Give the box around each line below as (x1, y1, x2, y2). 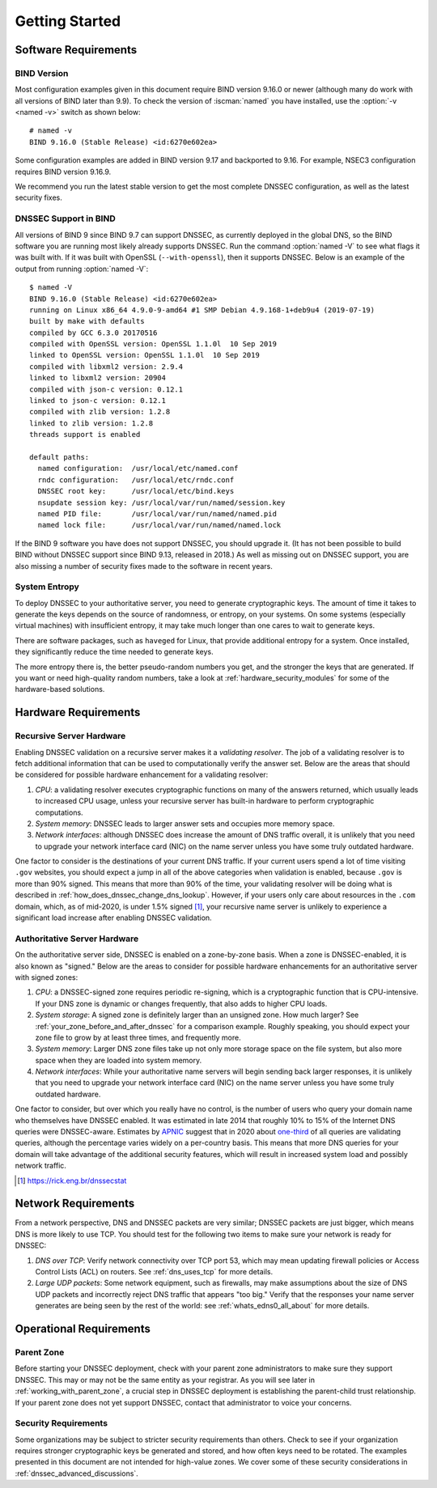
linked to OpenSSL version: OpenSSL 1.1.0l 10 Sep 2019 (29, 350, 261, 360)
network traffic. (15, 1161, 66, 1171)
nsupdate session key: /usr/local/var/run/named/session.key (37, 498, 286, 507)
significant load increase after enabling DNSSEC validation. (15, 913, 212, 922)
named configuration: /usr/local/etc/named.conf (37, 464, 239, 473)
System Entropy (15, 581, 80, 592)
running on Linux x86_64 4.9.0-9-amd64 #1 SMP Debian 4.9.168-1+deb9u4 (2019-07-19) (29, 305, 375, 315)
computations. (35, 808, 84, 817)
